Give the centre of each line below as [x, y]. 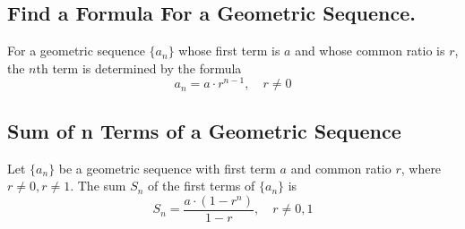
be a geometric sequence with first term [167, 168]
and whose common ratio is [370, 51]
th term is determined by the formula [139, 68]
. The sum [98, 186]
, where [421, 168]
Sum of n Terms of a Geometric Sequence [204, 130]
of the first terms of [202, 186]
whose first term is [229, 51]
